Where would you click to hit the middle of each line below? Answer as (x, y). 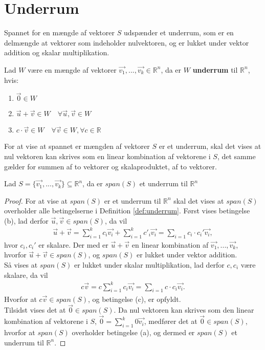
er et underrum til (132, 200)
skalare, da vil (26, 275)
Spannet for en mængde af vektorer (59, 32)
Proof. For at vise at (36, 200)
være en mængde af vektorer (72, 69)
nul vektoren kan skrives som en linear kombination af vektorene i (107, 156)
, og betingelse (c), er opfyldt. (134, 299)
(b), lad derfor (26, 220)
